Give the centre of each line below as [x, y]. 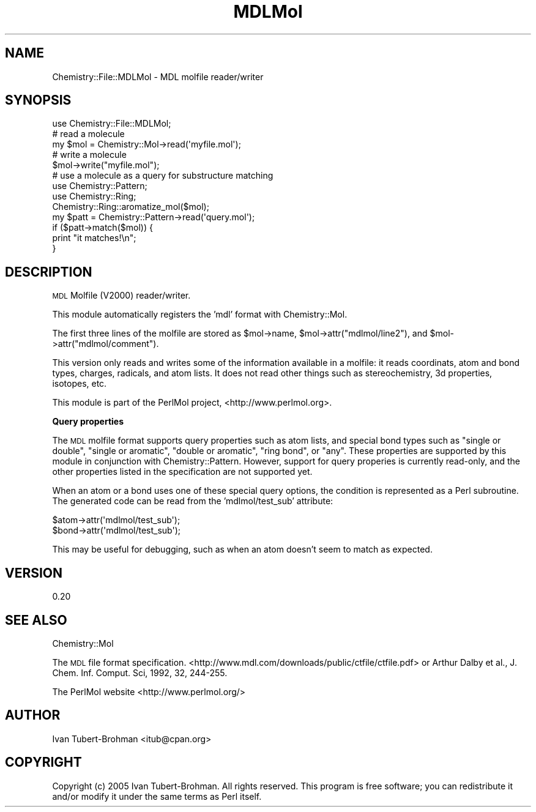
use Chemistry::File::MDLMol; [112, 124]
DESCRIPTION [49, 272]
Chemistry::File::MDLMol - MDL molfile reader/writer [158, 76]
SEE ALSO [36, 620]
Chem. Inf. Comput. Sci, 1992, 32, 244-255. [140, 672]
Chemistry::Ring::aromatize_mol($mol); [131, 207]
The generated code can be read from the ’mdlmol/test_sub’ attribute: [193, 501]
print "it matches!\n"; [94, 238]
